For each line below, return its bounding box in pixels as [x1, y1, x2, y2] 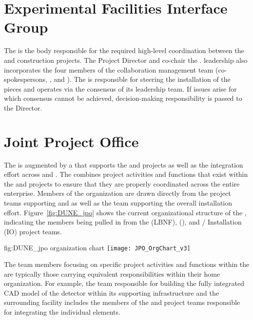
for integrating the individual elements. [4, 306, 120, 317]
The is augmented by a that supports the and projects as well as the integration [4, 159, 243, 169]
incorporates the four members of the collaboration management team [4, 64, 214, 75]
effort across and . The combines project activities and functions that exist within [4, 169, 248, 179]
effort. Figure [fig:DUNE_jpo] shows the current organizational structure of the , [4, 207, 247, 217]
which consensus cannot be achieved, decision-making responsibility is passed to [4, 93, 242, 103]
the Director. [4, 102, 42, 113]
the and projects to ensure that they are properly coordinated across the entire [4, 178, 240, 188]
